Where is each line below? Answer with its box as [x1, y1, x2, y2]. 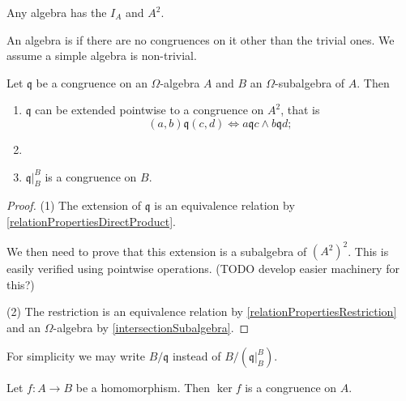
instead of [172, 348, 221, 365]
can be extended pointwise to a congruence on [35, 101, 264, 118]
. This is [348, 242, 389, 259]
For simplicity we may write [6, 348, 146, 365]
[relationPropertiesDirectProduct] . [6, 212, 176, 229]
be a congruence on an [36, 74, 147, 91]
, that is [280, 101, 320, 118]
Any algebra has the [6, 4, 107, 20]
